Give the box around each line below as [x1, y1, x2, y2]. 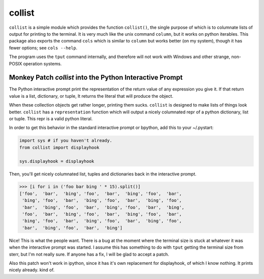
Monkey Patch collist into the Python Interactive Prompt [9, 73, 183, 82]
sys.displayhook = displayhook [19, 158, 95, 164]
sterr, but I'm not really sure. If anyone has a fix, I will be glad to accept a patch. [9, 251, 170, 257]
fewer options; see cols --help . [9, 44, 78, 51]
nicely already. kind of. [9, 267, 55, 273]
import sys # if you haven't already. [19, 138, 112, 144]
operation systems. [22, 61, 62, 66]
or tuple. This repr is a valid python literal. [9, 115, 93, 122]
